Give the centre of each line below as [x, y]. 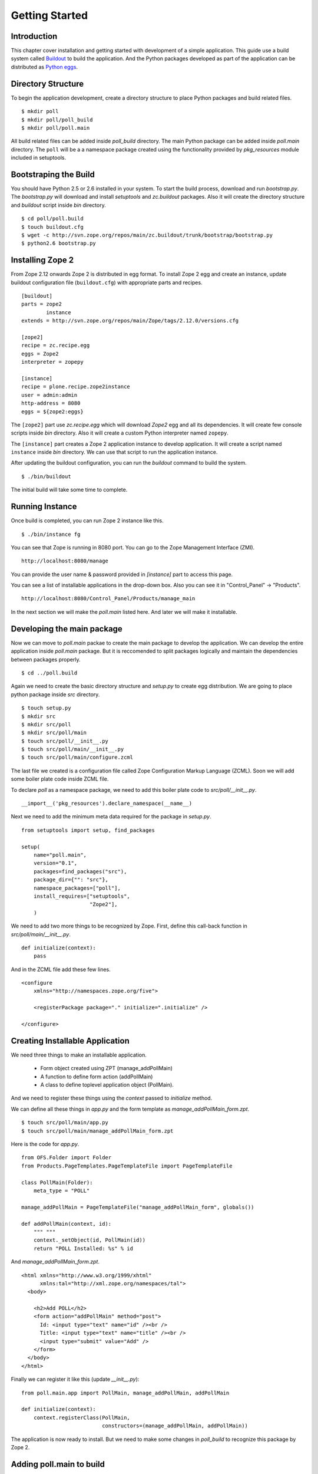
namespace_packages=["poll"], [77, 888]
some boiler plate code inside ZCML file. [60, 779]
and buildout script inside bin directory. [58, 205]
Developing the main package [67, 629]
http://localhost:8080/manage [65, 561]
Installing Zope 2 [42, 260]
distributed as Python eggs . [44, 67]
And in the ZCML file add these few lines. [61, 969]
